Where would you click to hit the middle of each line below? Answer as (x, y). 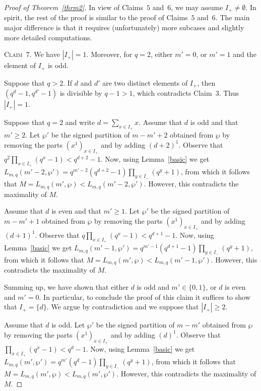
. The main (233, 17)
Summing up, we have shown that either (67, 287)
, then (206, 82)
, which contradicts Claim (172, 93)
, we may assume (197, 7)
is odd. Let (68, 325)
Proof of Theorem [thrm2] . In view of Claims (74, 7)
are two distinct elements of (145, 82)
